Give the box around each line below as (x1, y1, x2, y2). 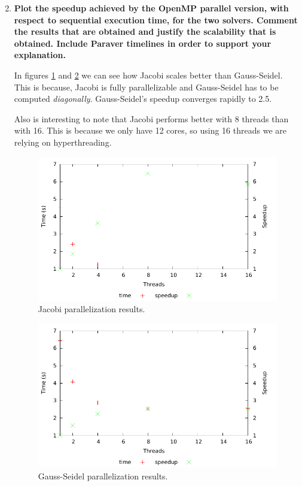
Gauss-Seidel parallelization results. (38, 469, 168, 482)
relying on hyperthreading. (14, 135, 112, 148)
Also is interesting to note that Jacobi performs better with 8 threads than (14, 112, 289, 125)
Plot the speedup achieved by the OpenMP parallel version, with (14, 2, 289, 14)
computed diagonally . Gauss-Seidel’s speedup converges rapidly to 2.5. (14, 92, 272, 105)
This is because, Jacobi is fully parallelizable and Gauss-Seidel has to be (14, 80, 279, 93)
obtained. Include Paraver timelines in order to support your (14, 37, 272, 49)
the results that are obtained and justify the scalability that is (14, 25, 276, 38)
